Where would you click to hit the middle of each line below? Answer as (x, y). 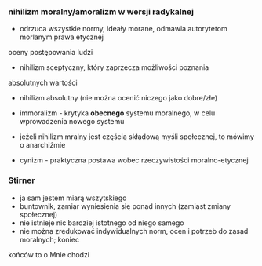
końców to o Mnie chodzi (49, 254)
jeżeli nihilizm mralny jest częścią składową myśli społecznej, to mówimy (137, 137)
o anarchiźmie (42, 145)
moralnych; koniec (49, 239)
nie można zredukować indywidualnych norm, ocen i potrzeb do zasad (134, 231)
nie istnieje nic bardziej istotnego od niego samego (102, 223)
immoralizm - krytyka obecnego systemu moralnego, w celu (117, 113)
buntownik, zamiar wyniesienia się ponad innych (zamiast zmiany (125, 206)
